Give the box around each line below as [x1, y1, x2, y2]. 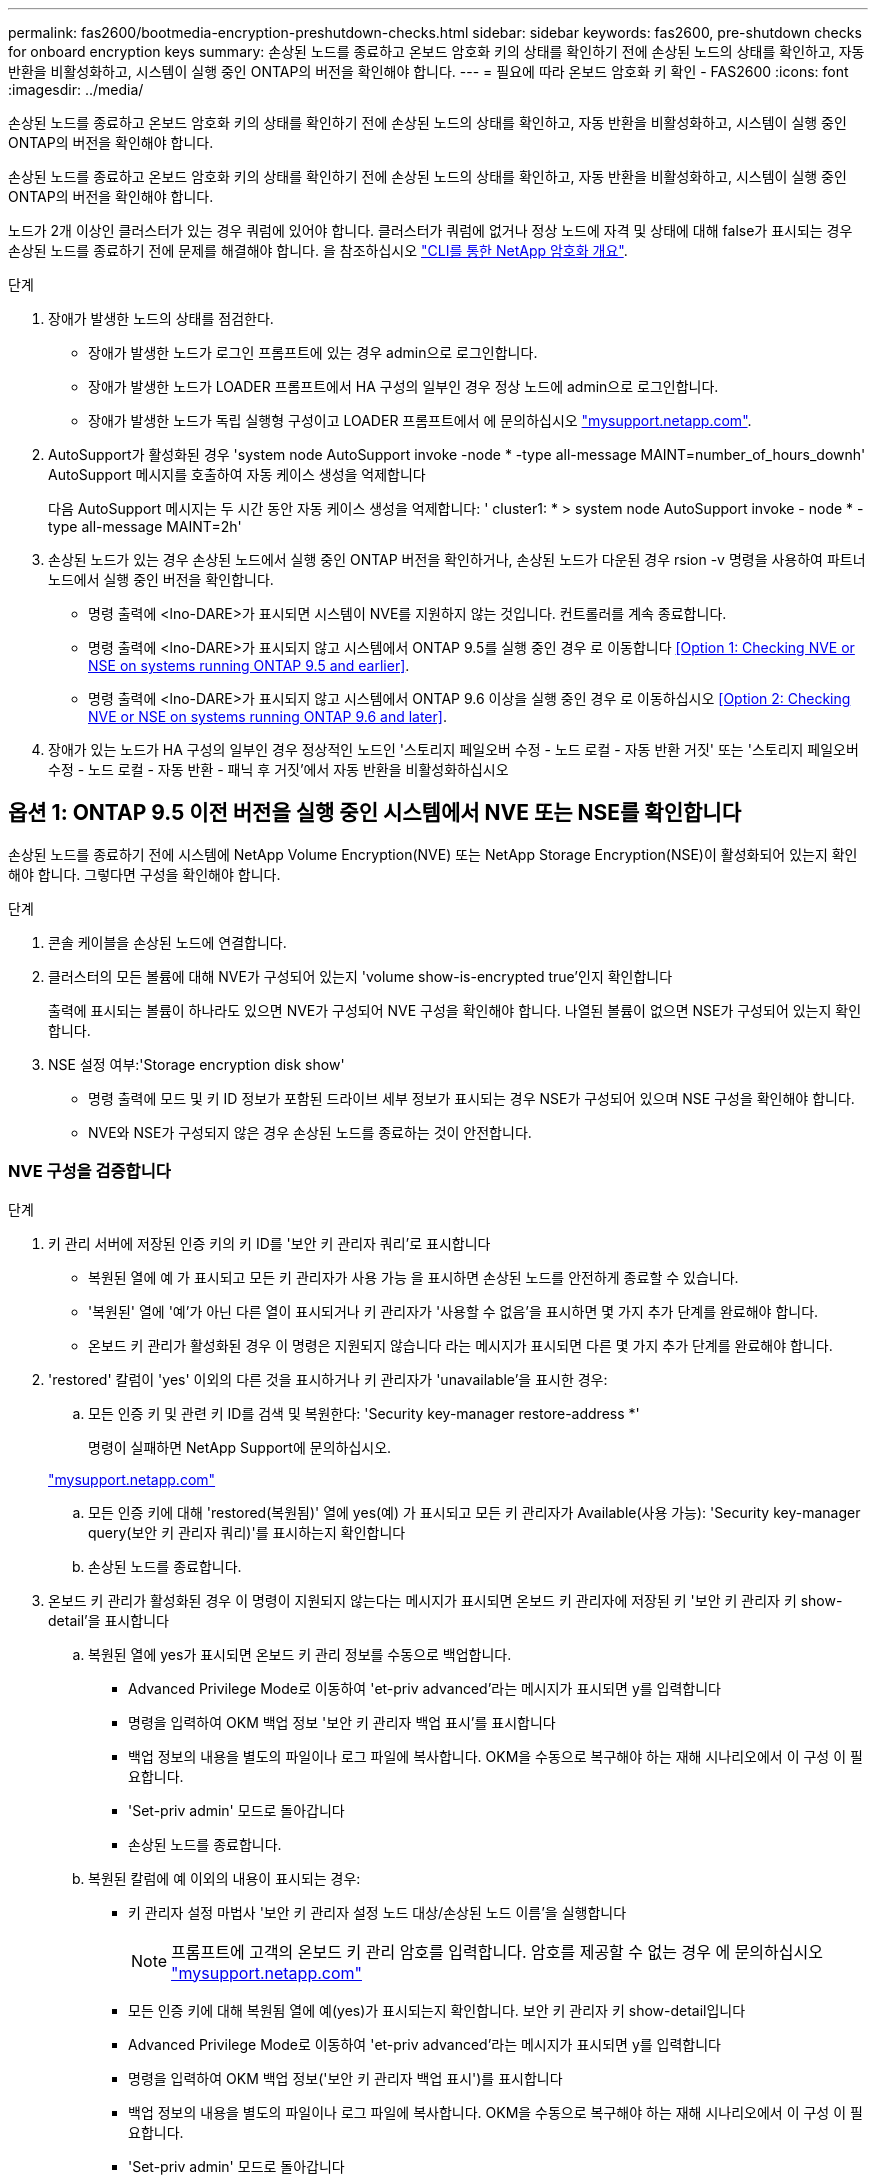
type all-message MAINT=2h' [48, 518, 242, 535]
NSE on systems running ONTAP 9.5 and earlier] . [88, 657, 410, 674]
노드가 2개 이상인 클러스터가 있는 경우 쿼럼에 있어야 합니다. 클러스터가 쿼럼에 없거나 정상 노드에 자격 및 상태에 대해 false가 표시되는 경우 [8, 222, 853, 239]
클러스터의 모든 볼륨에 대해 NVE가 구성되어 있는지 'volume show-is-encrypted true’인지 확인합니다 [48, 967, 673, 985]
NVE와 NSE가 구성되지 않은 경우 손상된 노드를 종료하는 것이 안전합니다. [88, 1123, 532, 1141]
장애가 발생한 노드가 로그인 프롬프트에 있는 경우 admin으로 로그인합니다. [88, 344, 538, 361]
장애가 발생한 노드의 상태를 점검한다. [48, 310, 274, 327]
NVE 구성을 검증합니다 [8, 1161, 171, 1182]
